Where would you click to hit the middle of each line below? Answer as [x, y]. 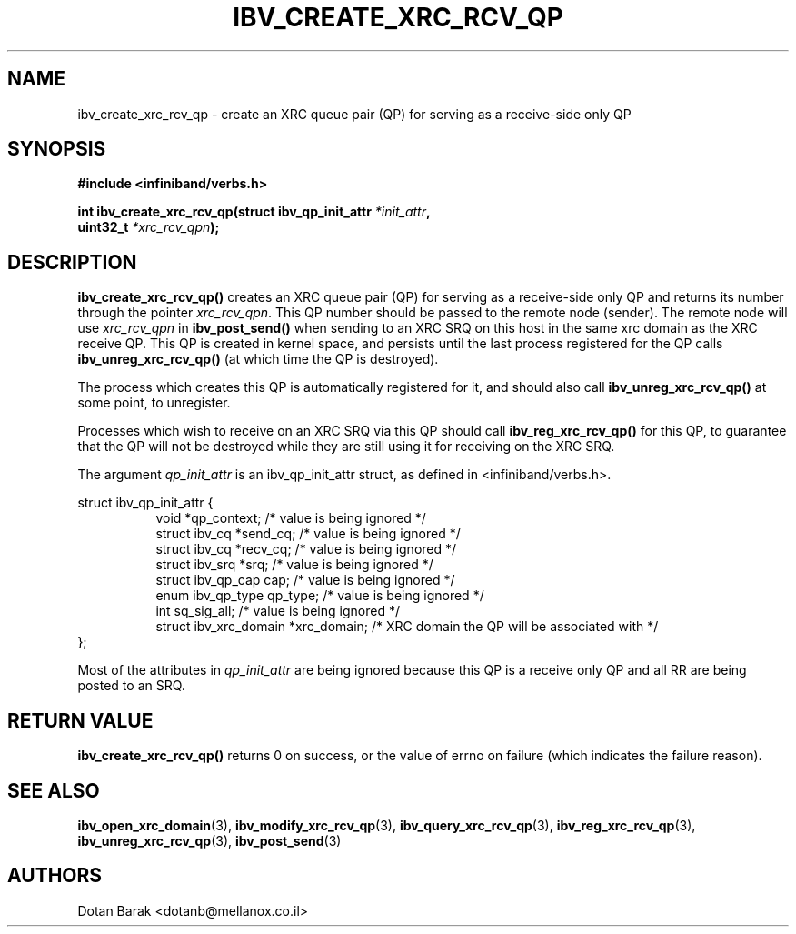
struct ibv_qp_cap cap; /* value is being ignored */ [305, 580]
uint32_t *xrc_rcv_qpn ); [149, 227]
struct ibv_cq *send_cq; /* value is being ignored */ [308, 534]
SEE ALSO [54, 790]
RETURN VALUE [80, 720]
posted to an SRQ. [131, 686]
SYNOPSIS [57, 149]
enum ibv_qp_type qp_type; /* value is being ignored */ [320, 596]
